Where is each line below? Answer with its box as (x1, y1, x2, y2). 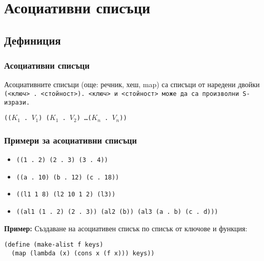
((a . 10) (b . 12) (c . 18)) (16, 173, 119, 181)
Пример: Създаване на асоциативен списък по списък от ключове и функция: (4, 223, 248, 233)
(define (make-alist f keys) (4, 241, 104, 249)
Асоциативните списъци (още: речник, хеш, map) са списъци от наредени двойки (4, 79, 260, 90)
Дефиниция (4, 32, 61, 48)
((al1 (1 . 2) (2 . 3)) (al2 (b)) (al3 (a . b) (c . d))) (16, 208, 218, 216)
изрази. (4, 98, 30, 106)
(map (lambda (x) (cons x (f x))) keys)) (11, 250, 155, 257)
